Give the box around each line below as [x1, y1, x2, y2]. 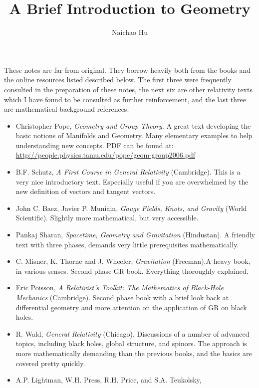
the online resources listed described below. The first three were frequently [4, 74, 232, 85]
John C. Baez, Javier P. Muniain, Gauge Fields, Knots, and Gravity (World [15, 202, 247, 213]
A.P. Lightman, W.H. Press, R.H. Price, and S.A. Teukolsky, [15, 375, 202, 385]
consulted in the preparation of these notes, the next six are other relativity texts [4, 84, 253, 94]
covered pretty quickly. [15, 358, 85, 368]
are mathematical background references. [4, 104, 129, 114]
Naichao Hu [112, 27, 148, 37]
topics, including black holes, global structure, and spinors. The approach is [15, 338, 247, 349]
